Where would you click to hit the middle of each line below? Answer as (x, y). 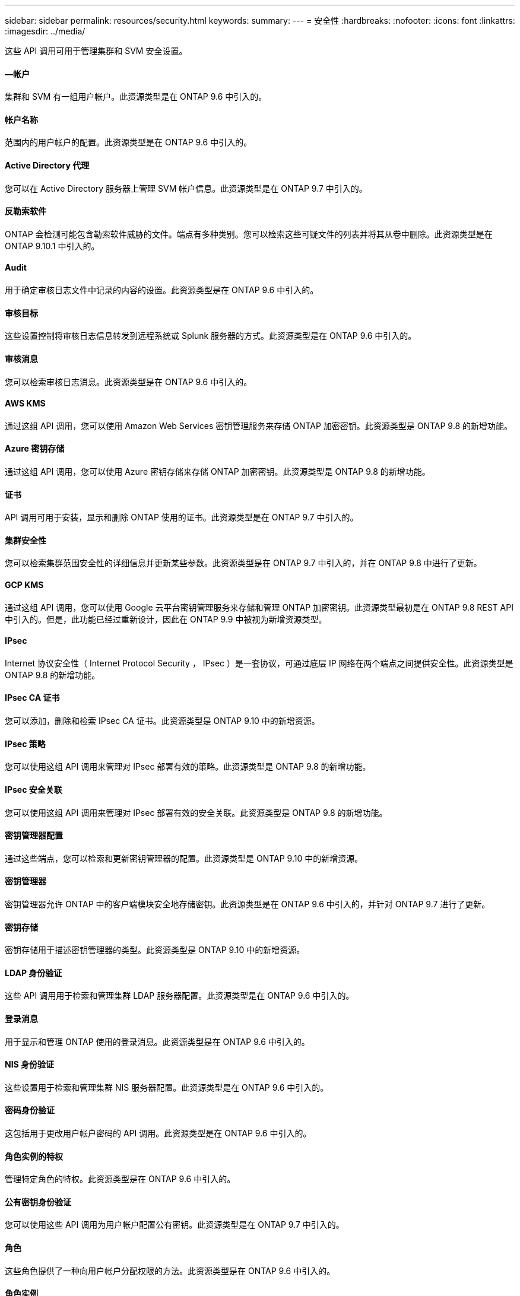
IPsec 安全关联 (34, 789)
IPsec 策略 (25, 744)
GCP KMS (24, 585)
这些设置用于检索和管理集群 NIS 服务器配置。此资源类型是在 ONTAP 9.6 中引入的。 (167, 1087)
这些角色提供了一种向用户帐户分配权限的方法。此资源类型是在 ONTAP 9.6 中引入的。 (170, 1270)
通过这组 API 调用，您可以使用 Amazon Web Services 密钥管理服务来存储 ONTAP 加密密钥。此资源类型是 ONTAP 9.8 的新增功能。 (259, 425)
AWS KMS (25, 404)
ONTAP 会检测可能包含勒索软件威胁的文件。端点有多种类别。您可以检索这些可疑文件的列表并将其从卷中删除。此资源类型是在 (249, 234)
